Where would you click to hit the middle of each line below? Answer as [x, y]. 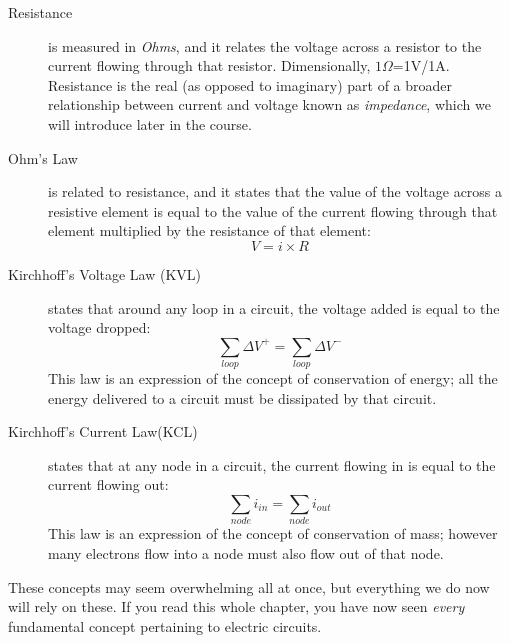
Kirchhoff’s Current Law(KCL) [103, 431]
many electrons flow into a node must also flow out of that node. [246, 552]
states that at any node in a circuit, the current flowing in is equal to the [272, 464]
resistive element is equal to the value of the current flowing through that [273, 210]
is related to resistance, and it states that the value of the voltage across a [275, 191]
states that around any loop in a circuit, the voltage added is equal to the [274, 307]
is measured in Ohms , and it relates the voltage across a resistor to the [265, 45]
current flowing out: [108, 484]
